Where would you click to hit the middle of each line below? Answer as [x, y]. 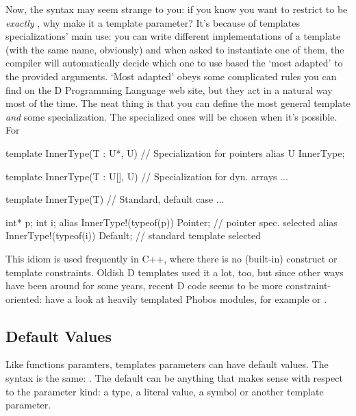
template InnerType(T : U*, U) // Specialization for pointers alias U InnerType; [175, 152]
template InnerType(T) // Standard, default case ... [115, 199]
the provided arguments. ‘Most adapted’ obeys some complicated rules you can [171, 76]
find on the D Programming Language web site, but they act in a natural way [169, 89]
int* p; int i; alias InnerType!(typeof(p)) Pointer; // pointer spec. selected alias [171, 222]
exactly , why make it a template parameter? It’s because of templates [153, 22]
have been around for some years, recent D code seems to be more [144, 285]
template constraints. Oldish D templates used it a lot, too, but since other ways [175, 272]
